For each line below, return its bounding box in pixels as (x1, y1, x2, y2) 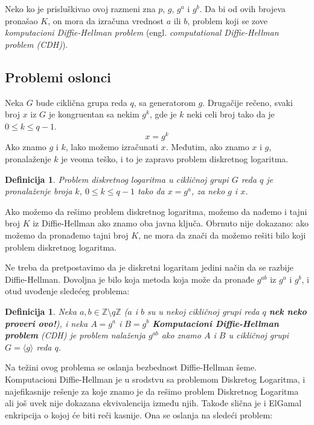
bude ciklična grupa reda (36, 96, 127, 108)
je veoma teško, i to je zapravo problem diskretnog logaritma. (61, 153, 289, 165)
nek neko (269, 305, 307, 317)
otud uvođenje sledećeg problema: (5, 285, 130, 297)
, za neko (191, 185, 225, 197)
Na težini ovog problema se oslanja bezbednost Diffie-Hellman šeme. (5, 361, 257, 374)
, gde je (149, 108, 177, 120)
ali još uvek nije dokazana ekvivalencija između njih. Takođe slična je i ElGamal (5, 397, 302, 409)
